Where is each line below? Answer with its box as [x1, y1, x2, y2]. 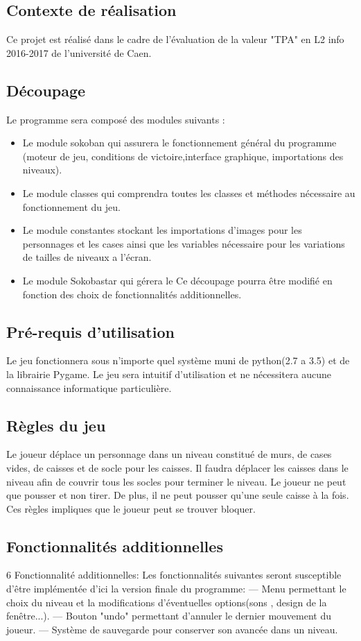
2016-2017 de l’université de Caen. [6, 45, 152, 60]
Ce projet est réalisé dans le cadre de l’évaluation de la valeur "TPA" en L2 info [6, 32, 344, 46]
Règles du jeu [6, 414, 106, 436]
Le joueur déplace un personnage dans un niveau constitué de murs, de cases [6, 447, 332, 461]
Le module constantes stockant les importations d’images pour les [22, 223, 302, 237]
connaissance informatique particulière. [6, 380, 172, 395]
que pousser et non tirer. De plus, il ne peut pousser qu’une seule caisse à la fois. [6, 488, 349, 502]
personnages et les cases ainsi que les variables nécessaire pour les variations [22, 236, 345, 250]
